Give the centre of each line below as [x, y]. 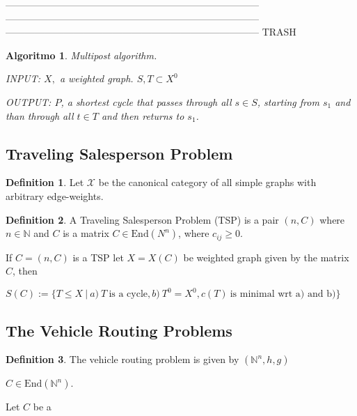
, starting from [288, 101]
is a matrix [86, 233]
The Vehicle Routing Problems [119, 330]
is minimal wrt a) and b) [283, 294]
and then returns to [143, 115]
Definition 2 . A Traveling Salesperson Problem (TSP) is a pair [142, 219]
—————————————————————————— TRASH [151, 32]
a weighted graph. [96, 78]
